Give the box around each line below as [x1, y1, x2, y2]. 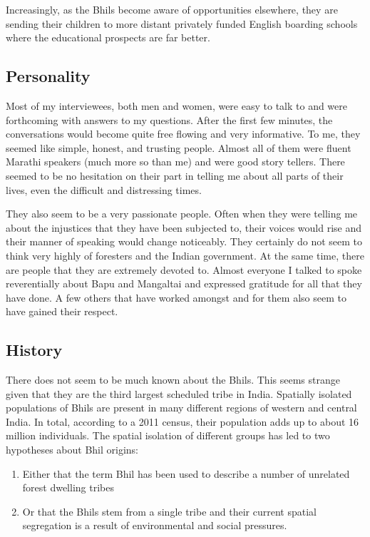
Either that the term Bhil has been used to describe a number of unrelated [22, 466, 350, 481]
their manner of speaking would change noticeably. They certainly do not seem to [6, 234, 362, 249]
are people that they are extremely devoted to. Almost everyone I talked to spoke [6, 262, 362, 277]
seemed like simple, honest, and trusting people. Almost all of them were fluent [6, 140, 351, 155]
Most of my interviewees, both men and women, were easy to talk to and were [6, 98, 347, 113]
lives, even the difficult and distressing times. [6, 182, 202, 197]
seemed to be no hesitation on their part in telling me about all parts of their [6, 168, 344, 183]
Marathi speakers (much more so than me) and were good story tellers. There [6, 154, 345, 169]
